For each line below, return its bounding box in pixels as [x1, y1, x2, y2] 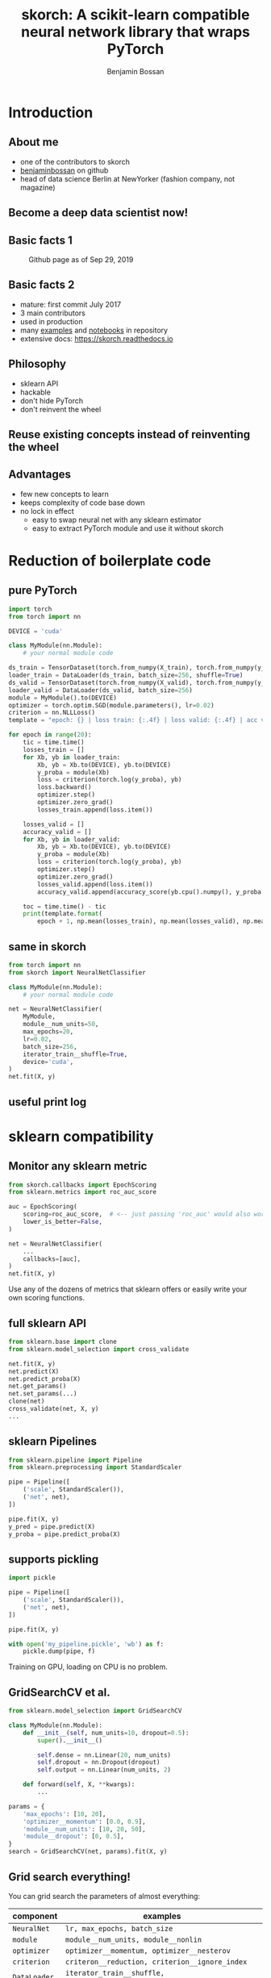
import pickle [8, 1574, 56, 1582]
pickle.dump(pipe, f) [23, 1647, 95, 1655]
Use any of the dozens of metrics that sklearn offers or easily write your [8, 1284, 248, 1294]
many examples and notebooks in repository [19, 325, 168, 335]
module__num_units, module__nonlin [65, 1934, 202, 1944]
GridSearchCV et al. [8, 1685, 110, 1699]
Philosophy [8, 357, 67, 371]
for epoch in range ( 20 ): [8, 731, 92, 739]
